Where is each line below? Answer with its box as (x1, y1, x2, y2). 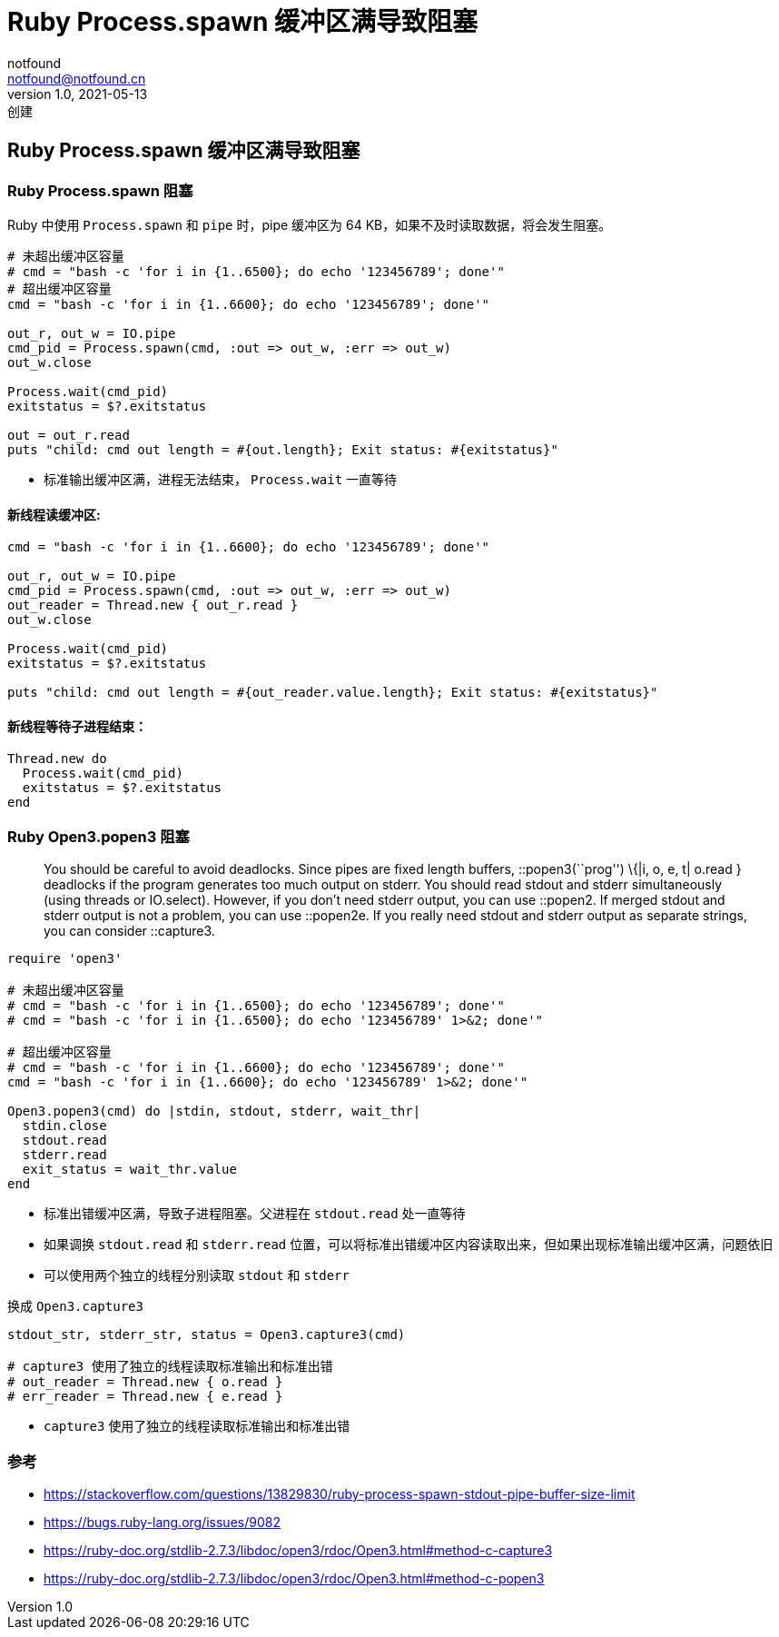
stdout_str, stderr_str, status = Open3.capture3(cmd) (7, 1327, 406, 1343)
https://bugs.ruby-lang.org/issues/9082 (44, 1513, 281, 1530)
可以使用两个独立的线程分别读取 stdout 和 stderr (44, 1267, 350, 1284)
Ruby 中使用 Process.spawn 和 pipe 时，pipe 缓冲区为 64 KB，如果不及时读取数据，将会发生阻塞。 (7, 216, 612, 233)
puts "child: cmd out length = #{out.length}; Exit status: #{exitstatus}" (7, 441, 558, 457)
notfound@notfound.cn (7, 70, 146, 86)
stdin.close (22, 1118, 107, 1134)
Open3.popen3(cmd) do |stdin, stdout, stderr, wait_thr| (7, 1104, 421, 1119)
